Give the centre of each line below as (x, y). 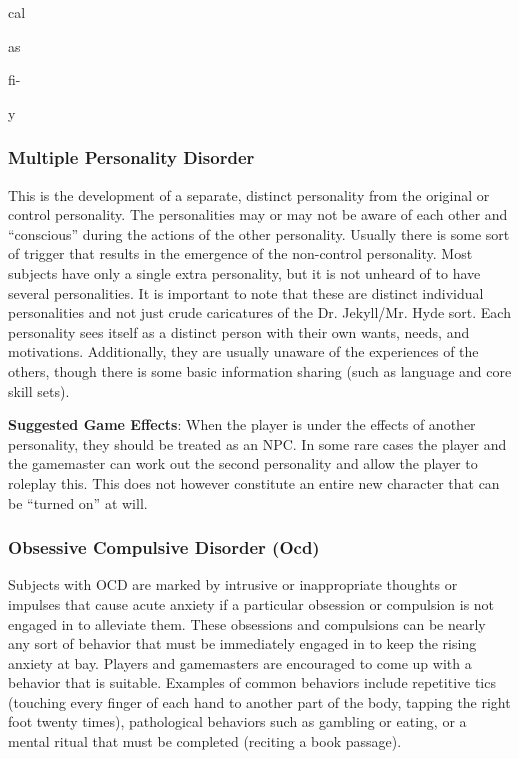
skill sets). (39, 390)
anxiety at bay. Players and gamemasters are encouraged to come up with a (240, 662)
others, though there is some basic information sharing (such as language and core (260, 370)
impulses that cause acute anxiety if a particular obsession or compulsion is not (251, 603)
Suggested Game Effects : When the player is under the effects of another (242, 424)
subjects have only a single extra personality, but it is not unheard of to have (244, 272)
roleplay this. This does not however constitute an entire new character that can (254, 482)
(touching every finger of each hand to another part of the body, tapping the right (259, 701)
